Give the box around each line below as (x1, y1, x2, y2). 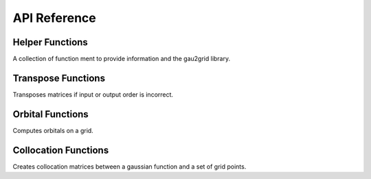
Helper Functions (12, 36, 89, 48)
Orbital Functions (12, 108, 89, 120)
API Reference (12, 10, 96, 25)
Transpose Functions (12, 72, 106, 84)
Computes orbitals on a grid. (12, 126, 94, 134)
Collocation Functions (12, 144, 109, 156)
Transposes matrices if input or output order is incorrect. (12, 90, 174, 99)
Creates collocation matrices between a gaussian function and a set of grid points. (12, 162, 247, 171)
